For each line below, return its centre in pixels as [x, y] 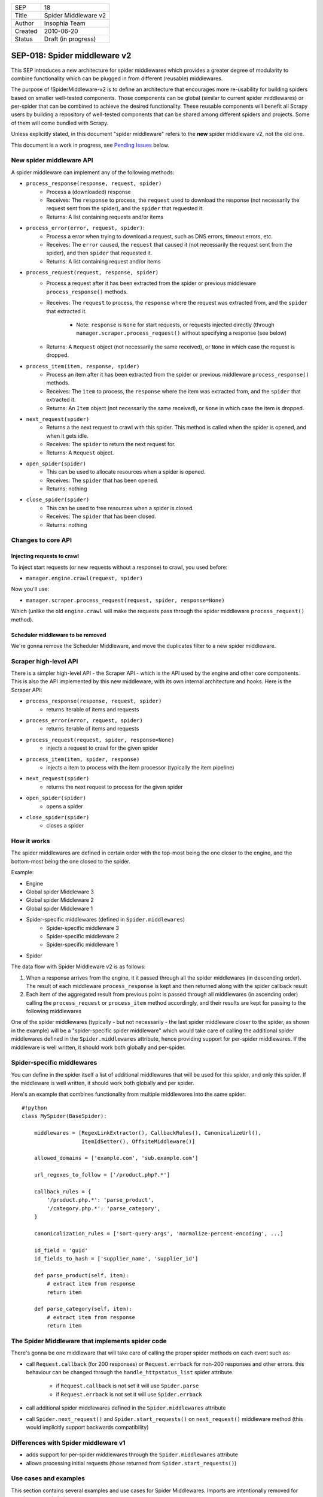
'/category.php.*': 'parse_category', [104, 1208]
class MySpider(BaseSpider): [64, 1116]
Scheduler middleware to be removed [59, 635]
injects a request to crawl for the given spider [102, 748]
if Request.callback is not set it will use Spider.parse [127, 1386]
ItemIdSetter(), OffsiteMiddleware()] [138, 1141]
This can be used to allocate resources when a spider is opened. [126, 472]
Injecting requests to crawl [45, 556]
